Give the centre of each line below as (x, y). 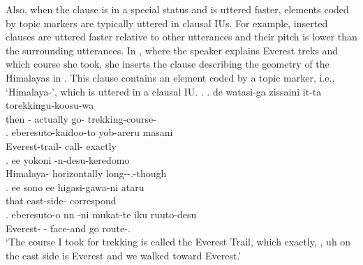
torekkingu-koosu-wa (50, 105)
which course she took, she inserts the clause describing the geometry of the (168, 64)
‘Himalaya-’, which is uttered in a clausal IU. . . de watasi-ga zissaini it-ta (164, 91)
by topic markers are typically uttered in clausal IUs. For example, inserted (167, 23)
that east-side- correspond (61, 200)
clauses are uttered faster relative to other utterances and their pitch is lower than (181, 37)
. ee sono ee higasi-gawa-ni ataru (75, 187)
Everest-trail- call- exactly (61, 145)
